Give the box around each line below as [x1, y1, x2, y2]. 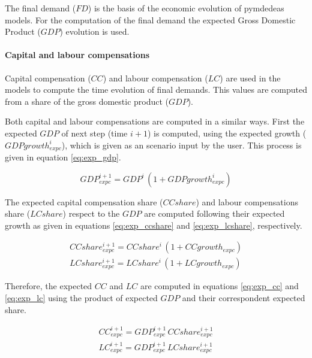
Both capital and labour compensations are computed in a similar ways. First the [5, 115, 305, 128]
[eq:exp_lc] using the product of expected [5, 292, 158, 304]
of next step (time [61, 126, 128, 139]
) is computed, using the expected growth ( [147, 126, 307, 139]
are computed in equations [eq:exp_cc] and [140, 280, 299, 292]
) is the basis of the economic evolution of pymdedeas [88, 2, 284, 14]
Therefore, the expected [5, 280, 92, 292]
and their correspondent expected [182, 292, 305, 304]
